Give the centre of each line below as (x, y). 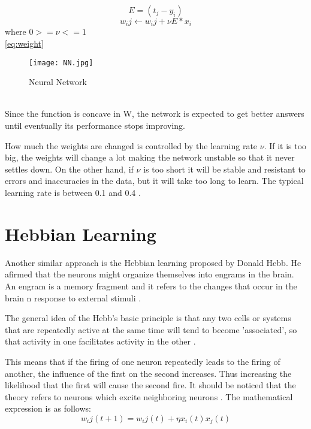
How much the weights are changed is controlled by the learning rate (131, 145)
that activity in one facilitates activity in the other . (100, 341)
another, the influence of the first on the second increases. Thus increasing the (148, 373)
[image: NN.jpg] (61, 63)
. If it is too (285, 145)
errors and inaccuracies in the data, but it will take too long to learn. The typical (154, 181)
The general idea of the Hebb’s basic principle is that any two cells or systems (148, 318)
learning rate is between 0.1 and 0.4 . (73, 193)
